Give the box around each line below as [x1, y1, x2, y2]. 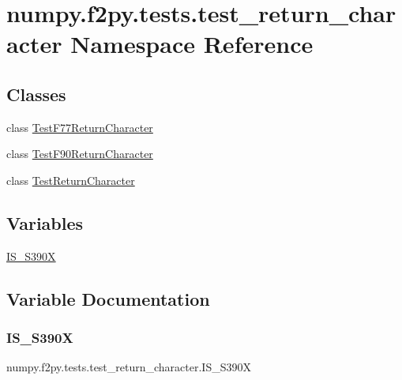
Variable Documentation [6, 286, 210, 310]
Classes [6, 81, 66, 106]
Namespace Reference [70, 28, 314, 60]
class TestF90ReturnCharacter [6, 145, 153, 162]
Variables [6, 210, 84, 235]
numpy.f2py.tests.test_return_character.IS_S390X [6, 359, 251, 375]
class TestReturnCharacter [6, 171, 135, 188]
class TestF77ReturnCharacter [6, 119, 153, 135]
